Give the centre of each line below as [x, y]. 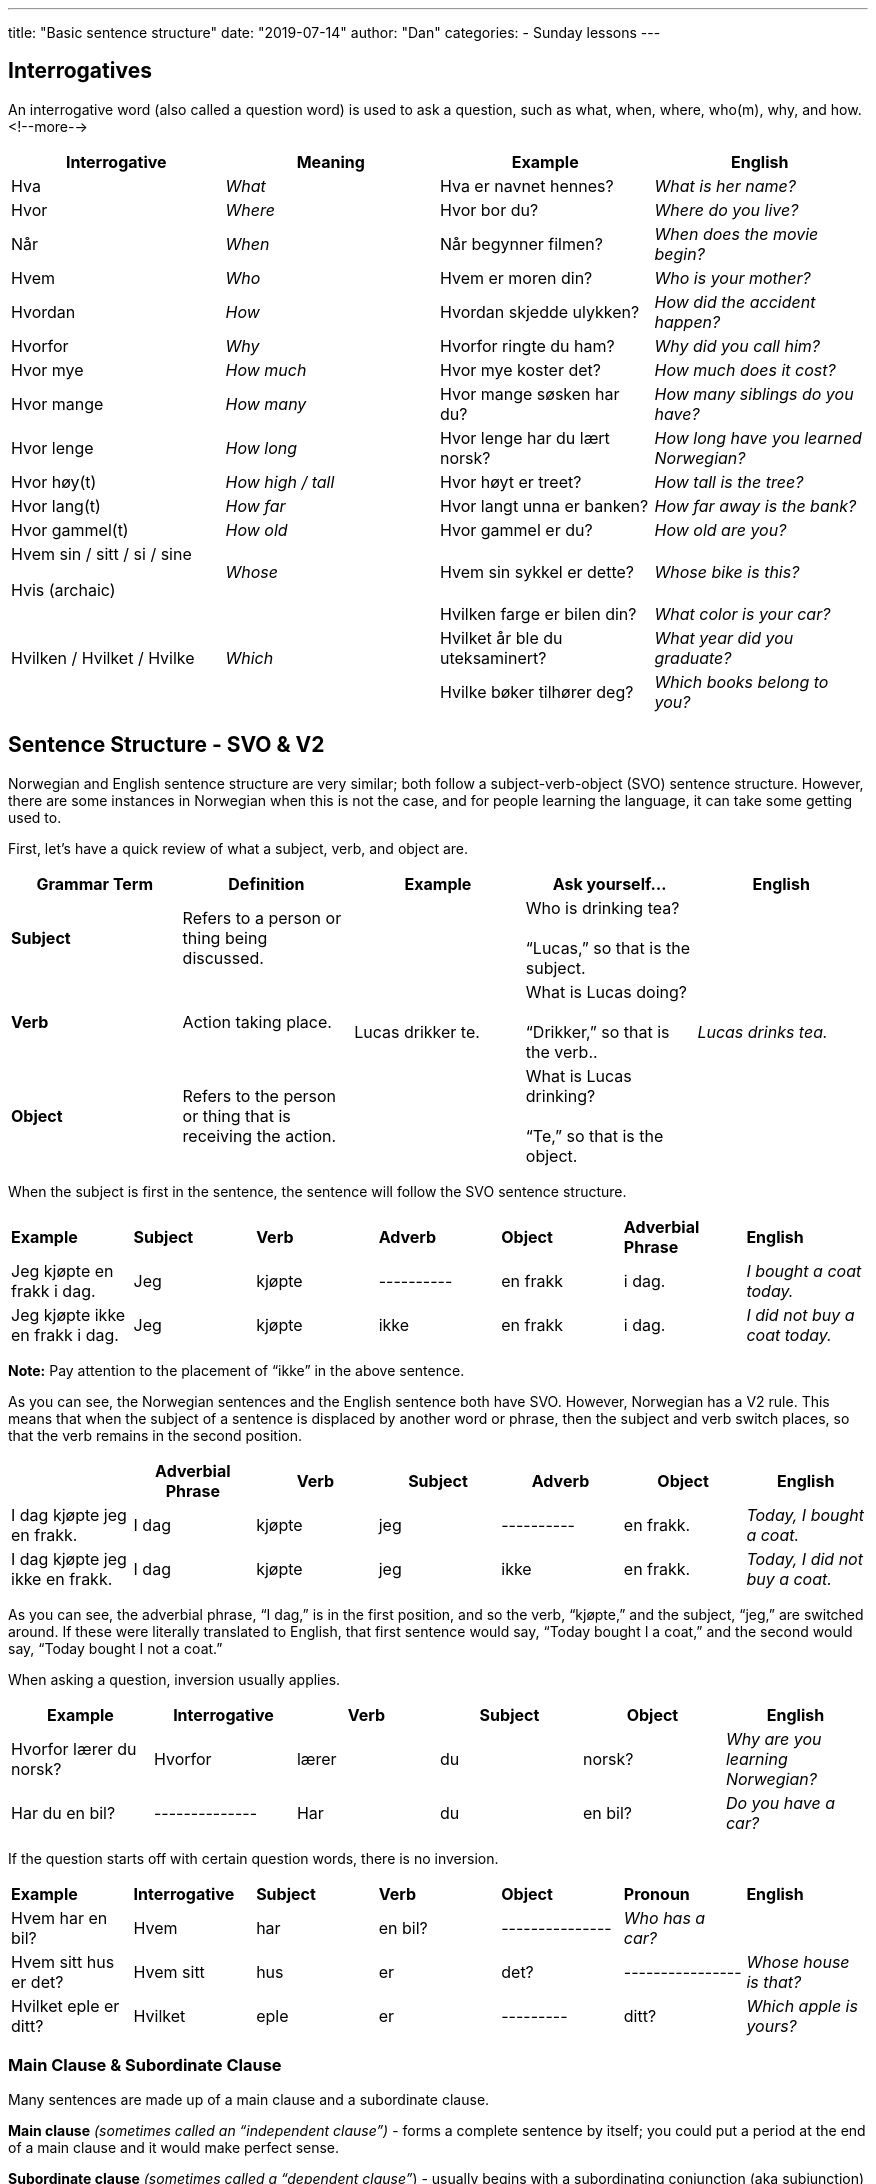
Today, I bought [805, 1514]
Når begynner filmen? [521, 243]
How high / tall [280, 481]
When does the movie [736, 233]
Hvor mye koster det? [520, 369]
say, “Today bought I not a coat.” [115, 1648]
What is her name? [725, 185]
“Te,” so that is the [594, 1135]
